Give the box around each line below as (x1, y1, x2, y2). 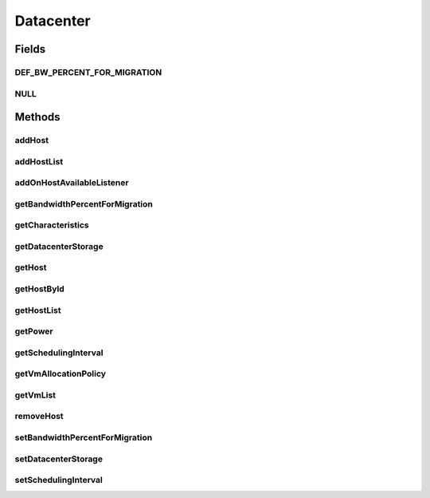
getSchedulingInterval (14, 347, 104, 358)
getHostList (14, 304, 61, 315)
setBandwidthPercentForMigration (14, 432, 153, 443)
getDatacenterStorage (14, 240, 104, 251)
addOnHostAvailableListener (14, 177, 129, 188)
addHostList (14, 156, 64, 167)
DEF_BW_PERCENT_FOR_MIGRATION (14, 66, 162, 77)
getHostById (14, 283, 65, 294)
